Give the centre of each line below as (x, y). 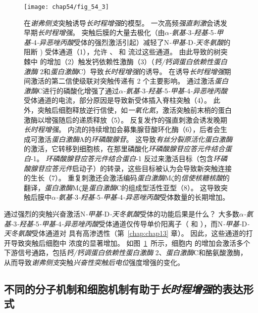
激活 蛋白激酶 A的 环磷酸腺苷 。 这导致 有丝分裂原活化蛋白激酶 (135, 139)
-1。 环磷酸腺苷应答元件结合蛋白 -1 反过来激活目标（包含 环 (126, 158)
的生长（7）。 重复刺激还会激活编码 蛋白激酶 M (98, 178)
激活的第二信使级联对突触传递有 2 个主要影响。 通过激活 (122, 81)
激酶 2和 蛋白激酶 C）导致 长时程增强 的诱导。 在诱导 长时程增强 (124, 71)
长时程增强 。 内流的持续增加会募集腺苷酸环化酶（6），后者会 (122, 129)
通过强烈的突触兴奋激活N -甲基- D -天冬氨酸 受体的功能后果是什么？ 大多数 (122, 213)
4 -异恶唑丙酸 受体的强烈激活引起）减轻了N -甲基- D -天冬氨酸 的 (132, 42)
